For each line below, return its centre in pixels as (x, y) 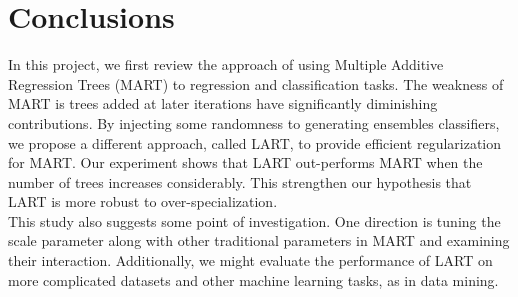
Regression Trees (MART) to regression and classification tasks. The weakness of (256, 83)
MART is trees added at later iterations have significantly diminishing (223, 103)
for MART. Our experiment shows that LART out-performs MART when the (245, 162)
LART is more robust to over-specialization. (143, 201)
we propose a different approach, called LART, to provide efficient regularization (255, 142)
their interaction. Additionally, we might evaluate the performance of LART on (250, 260)
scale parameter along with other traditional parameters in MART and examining (259, 240)
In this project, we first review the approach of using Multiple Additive (226, 64)
